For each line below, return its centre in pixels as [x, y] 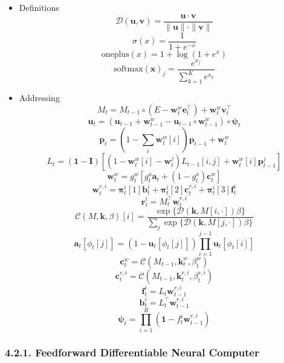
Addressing [39, 98]
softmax [128, 69]
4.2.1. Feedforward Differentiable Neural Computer [132, 352]
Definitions [39, 7]
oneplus [115, 54]
